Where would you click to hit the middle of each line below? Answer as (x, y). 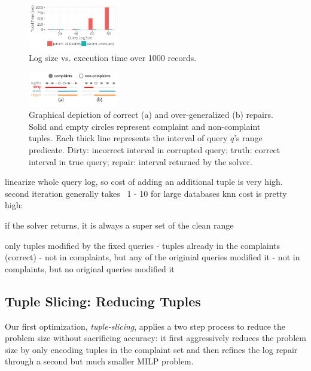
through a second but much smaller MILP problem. (99, 361)
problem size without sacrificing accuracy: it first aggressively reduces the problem (155, 338)
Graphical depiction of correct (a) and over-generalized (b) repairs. (151, 115)
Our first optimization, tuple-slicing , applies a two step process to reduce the (145, 326)
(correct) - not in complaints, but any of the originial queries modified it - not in (153, 257)
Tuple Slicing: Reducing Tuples (103, 301)
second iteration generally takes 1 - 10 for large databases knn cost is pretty (146, 193)
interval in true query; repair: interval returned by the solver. (141, 161)
